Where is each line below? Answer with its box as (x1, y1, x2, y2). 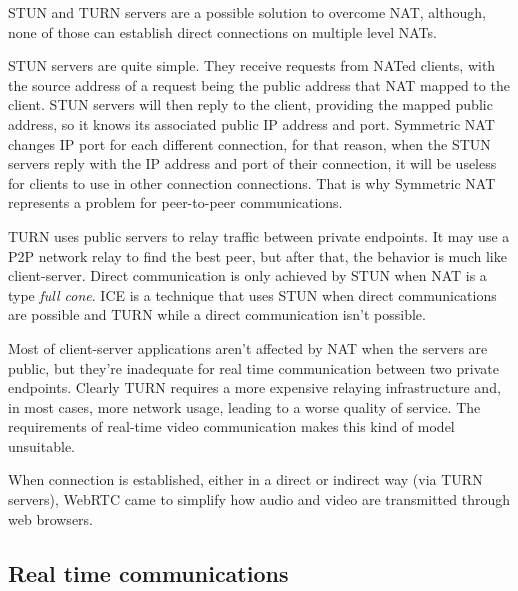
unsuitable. (8, 435, 75, 456)
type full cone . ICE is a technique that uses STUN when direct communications (8, 284, 497, 305)
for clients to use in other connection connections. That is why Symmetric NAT (8, 172, 496, 193)
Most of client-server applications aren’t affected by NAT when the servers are (8, 337, 488, 358)
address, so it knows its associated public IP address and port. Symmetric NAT (8, 113, 495, 134)
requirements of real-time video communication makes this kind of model (8, 416, 455, 437)
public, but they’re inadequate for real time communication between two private (8, 357, 499, 378)
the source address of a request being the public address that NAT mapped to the (8, 74, 510, 95)
